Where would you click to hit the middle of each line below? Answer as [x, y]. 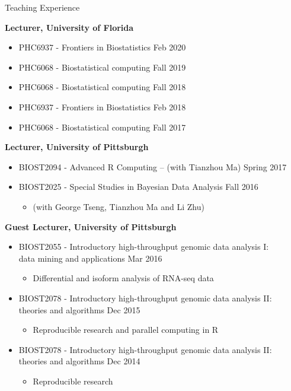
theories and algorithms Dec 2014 [79, 361]
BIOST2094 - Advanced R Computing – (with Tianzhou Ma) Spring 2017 [153, 166]
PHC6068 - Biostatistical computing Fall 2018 [102, 87]
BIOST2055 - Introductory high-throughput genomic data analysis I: [144, 247]
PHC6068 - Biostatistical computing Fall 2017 [102, 127]
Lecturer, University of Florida [69, 27]
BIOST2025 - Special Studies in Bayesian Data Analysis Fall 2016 [138, 187]
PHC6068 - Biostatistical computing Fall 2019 [102, 67]
